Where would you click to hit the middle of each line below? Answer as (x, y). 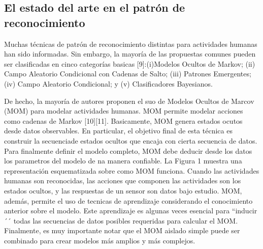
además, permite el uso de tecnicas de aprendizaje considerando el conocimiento (128, 200)
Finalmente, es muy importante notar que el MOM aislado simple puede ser (122, 230)
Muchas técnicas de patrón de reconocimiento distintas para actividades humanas (131, 44)
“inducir (244, 211)
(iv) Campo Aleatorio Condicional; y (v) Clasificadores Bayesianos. (108, 83)
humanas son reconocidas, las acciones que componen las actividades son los (123, 181)
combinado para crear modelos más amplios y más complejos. (100, 240)
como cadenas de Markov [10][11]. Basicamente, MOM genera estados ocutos (123, 120)
